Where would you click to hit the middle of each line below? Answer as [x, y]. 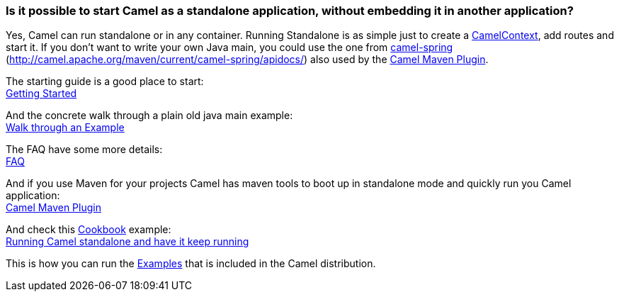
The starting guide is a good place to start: [105, 82]
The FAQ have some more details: [84, 150]
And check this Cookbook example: [89, 230]
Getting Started [41, 94]
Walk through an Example [65, 128]
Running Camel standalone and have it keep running [127, 242]
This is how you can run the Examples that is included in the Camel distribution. [191, 264]
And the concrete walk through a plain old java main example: [149, 116]
